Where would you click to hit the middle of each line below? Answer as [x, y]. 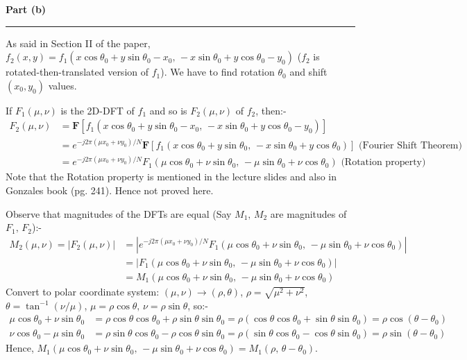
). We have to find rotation [218, 72]
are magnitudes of [308, 213]
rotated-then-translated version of [77, 72]
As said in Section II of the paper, [78, 43]
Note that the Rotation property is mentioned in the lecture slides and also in [171, 177]
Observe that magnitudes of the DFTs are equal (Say [119, 213]
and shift [308, 72]
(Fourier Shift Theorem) [410, 145]
